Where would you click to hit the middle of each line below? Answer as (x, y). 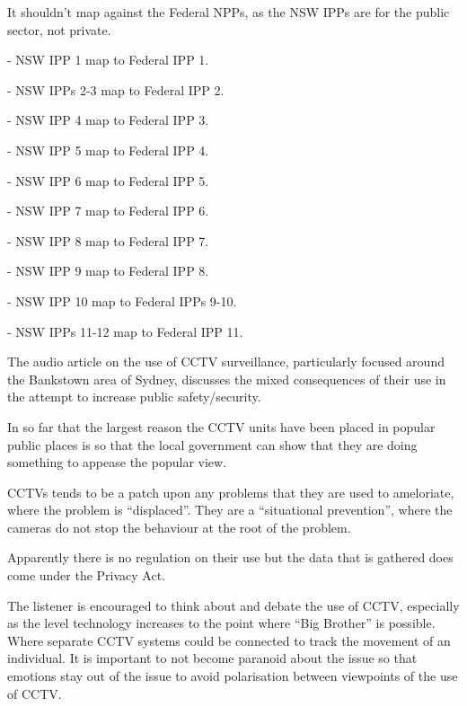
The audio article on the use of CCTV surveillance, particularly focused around (226, 362)
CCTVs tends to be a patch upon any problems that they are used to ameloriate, (231, 492)
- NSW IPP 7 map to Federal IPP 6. (108, 211)
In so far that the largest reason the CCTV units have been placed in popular (221, 426)
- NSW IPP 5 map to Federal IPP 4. (108, 150)
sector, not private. (59, 29)
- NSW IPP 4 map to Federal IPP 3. (108, 120)
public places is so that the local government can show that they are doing (212, 444)
